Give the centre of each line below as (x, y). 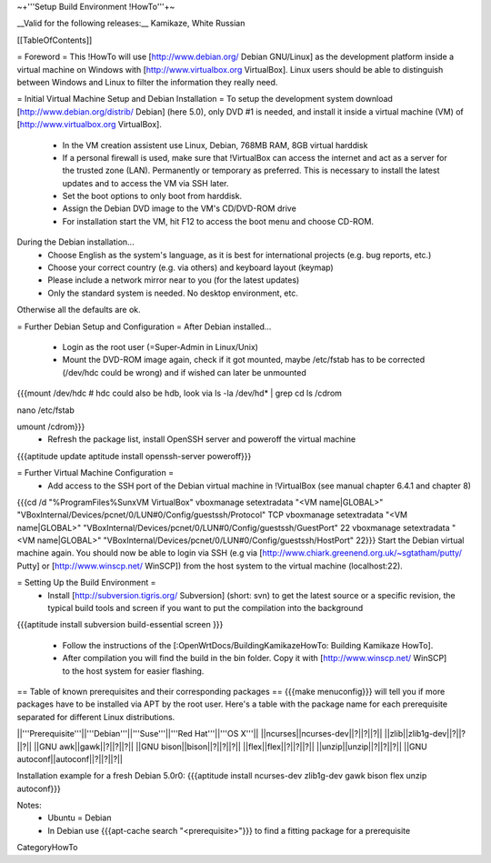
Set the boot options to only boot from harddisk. (152, 196)
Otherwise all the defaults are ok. (79, 310)
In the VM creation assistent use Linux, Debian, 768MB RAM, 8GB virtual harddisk (215, 145)
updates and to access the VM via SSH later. (145, 183)
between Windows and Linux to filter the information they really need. (147, 82)
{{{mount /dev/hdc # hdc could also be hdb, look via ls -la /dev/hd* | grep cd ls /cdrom (180, 393)
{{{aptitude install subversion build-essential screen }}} (120, 625)
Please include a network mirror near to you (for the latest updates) (174, 280)
